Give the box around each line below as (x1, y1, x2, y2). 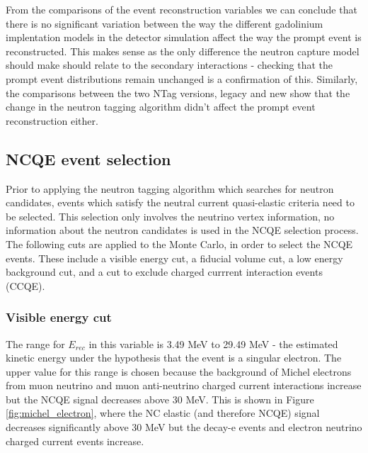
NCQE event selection (6, 147, 171, 169)
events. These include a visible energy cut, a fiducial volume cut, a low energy (6, 250, 343, 265)
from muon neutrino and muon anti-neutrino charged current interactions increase (6, 378, 362, 393)
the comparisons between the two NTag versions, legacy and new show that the (6, 85, 350, 100)
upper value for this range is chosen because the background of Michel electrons (6, 364, 352, 379)
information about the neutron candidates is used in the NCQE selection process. (6, 223, 359, 237)
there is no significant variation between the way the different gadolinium (6, 16, 323, 30)
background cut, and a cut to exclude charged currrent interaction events (6, 264, 323, 279)
